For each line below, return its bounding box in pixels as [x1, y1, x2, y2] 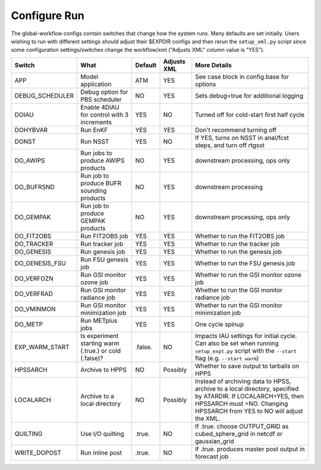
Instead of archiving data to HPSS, [195, 377, 291, 385]
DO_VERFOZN [14, 274, 53, 282]
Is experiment [80, 331, 119, 340]
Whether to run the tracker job [195, 239, 280, 248]
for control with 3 [80, 110, 129, 119]
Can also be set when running [195, 339, 279, 347]
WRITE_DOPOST [14, 449, 62, 457]
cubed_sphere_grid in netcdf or [195, 429, 283, 438]
